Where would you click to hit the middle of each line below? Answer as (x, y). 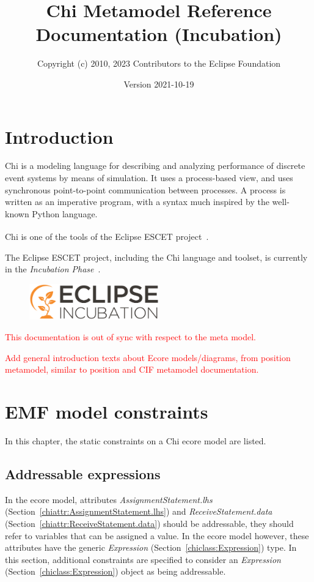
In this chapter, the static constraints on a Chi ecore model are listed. (136, 440)
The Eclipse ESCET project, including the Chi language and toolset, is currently (156, 257)
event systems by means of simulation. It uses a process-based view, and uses (149, 178)
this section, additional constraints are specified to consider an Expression (143, 559)
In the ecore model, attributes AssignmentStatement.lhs (109, 499)
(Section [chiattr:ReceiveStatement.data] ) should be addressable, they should (149, 523)
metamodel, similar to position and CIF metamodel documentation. (132, 369)
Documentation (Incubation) (159, 34)
